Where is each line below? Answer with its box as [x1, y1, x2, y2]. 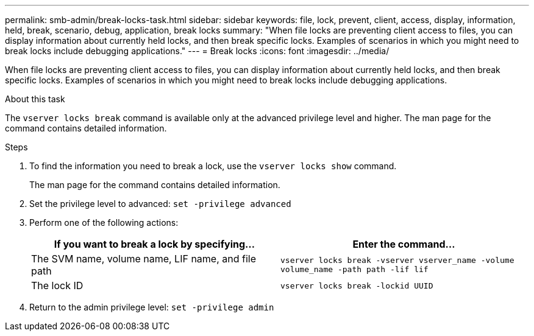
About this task [5, 94, 65, 104]
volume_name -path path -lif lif [280, 265, 429, 274]
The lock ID [31, 279, 84, 292]
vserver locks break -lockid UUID [280, 281, 433, 290]
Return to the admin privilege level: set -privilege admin [29, 302, 274, 312]
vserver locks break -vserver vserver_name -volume [280, 256, 514, 265]
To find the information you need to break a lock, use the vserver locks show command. [29, 161, 397, 171]
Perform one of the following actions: [29, 217, 179, 228]
